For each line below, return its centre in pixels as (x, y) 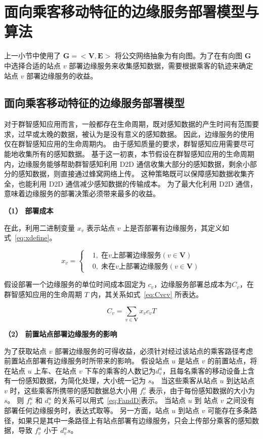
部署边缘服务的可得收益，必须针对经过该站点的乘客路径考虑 (154, 351)
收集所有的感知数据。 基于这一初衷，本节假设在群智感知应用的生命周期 (136, 154)
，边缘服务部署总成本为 (193, 284)
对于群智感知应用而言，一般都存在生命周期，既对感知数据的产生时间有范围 (128, 124)
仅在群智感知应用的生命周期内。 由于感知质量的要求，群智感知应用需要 (122, 144)
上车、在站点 (55, 370)
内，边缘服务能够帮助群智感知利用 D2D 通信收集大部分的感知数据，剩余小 (127, 163)
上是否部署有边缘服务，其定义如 (176, 227)
